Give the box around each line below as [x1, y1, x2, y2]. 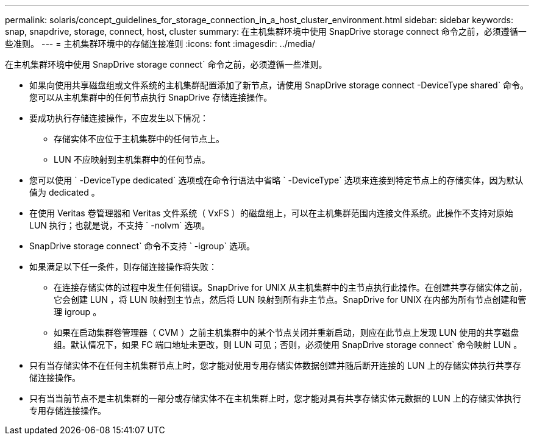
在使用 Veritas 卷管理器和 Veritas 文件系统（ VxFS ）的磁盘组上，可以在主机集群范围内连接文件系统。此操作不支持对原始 [29, 208, 513, 218]
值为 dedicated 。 [29, 187, 100, 197]
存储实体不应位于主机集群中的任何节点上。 [54, 133, 224, 144]
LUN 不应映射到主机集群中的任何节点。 [54, 154, 210, 165]
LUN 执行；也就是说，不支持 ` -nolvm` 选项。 [29, 220, 210, 230]
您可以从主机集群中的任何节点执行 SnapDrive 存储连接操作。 [29, 92, 272, 102]
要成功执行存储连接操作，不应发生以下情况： [29, 113, 208, 123]
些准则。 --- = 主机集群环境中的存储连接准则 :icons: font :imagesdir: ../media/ [5, 38, 316, 49]
